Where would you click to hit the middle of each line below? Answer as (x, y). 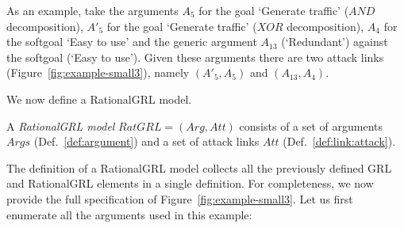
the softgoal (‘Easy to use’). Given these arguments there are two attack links (195, 57)
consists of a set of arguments (311, 125)
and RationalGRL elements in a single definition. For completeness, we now (190, 183)
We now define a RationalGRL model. (99, 99)
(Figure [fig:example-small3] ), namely (98, 72)
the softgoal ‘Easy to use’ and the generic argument (132, 42)
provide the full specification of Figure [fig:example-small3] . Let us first (180, 198)
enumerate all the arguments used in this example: (129, 214)
